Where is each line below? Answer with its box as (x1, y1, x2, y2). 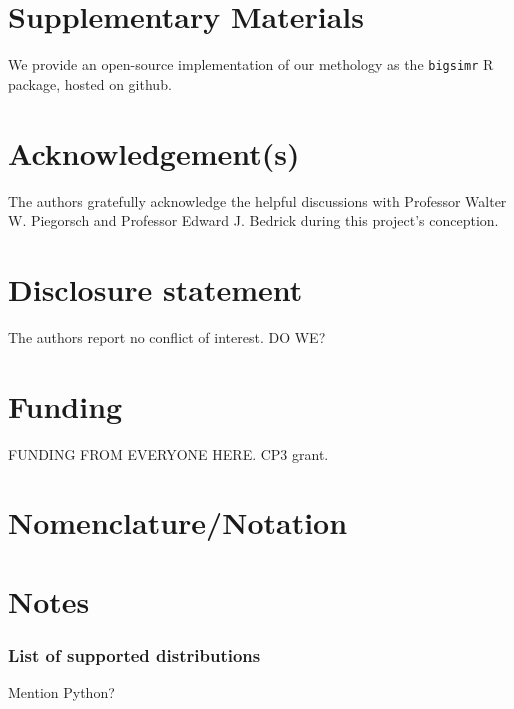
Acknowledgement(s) (8, 132, 300, 173)
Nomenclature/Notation (8, 502, 348, 543)
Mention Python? (8, 682, 115, 703)
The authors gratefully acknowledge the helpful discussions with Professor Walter (8, 190, 507, 211)
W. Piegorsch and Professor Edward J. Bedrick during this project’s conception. (8, 210, 499, 231)
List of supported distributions (8, 642, 261, 667)
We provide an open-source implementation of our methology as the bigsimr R (8, 54, 494, 75)
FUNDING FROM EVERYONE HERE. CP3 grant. (8, 443, 329, 464)
